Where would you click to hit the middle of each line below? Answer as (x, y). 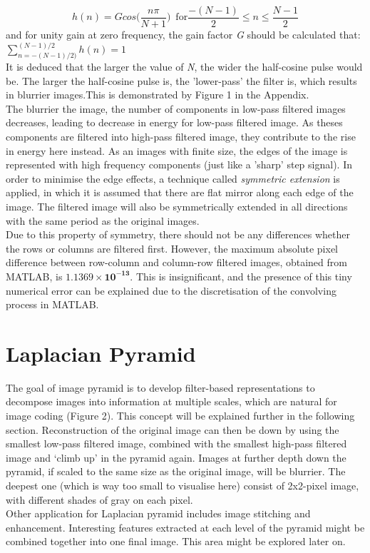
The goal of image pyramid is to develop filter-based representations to (160, 387)
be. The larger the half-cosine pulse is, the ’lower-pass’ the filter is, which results (181, 80)
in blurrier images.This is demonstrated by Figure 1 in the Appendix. (158, 95)
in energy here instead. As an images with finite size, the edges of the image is (177, 150)
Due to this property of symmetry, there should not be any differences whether (178, 234)
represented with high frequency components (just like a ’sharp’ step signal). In (179, 164)
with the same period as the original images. (103, 220)
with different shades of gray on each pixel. (99, 499)
